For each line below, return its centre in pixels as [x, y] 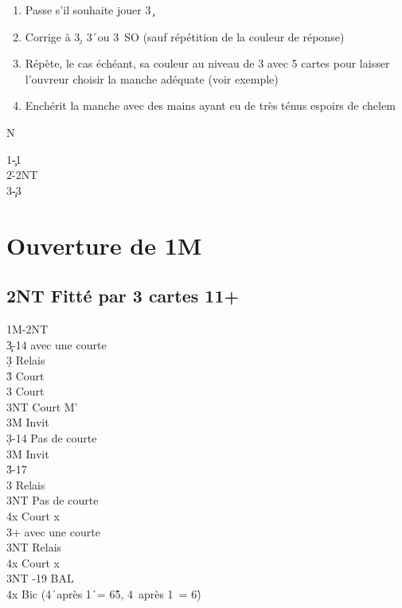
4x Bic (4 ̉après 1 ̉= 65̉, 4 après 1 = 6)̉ [104, 594]
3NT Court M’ [42, 406]
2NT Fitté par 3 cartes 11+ [123, 296]
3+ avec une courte [53, 531]
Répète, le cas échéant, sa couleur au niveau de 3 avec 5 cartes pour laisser [207, 63]
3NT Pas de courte [53, 500]
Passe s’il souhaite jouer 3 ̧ [89, 10]
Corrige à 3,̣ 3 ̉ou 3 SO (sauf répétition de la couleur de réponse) [185, 36]
